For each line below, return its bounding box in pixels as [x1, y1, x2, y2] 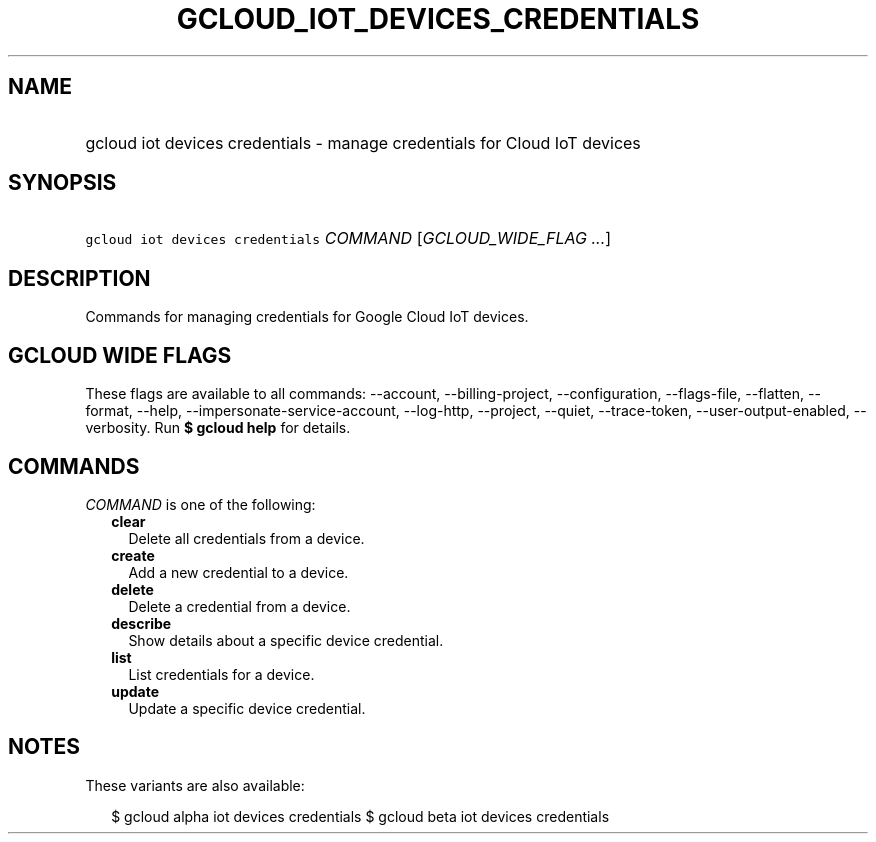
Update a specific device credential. [128, 699, 366, 717]
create [111, 546, 155, 564]
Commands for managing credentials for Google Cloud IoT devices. [85, 308, 529, 326]
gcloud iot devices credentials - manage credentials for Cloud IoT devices [85, 132, 641, 153]
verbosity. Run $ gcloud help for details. [85, 419, 351, 437]
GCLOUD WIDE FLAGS [8, 342, 232, 368]
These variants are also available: [85, 776, 305, 794]
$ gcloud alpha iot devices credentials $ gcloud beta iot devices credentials [111, 807, 610, 825]
